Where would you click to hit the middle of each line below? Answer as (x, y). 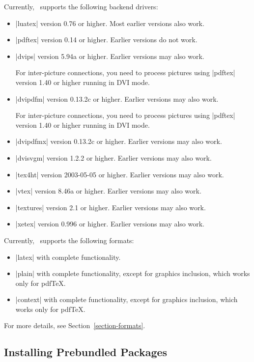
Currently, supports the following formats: (69, 240)
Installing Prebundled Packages (86, 352)
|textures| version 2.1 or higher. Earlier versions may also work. (111, 207)
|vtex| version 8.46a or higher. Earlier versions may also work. (108, 191)
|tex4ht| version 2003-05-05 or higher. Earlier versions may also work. (120, 174)
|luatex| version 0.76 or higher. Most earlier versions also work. (110, 23)
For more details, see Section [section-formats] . (75, 325)
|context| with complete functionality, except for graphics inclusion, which (127, 299)
